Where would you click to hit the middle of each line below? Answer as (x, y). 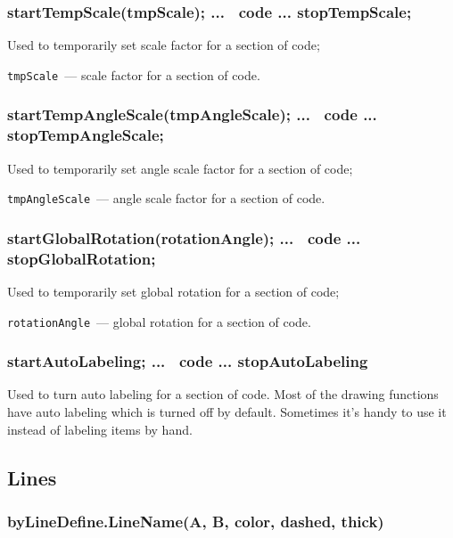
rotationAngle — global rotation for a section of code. (159, 321)
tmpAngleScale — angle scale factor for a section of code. (166, 198)
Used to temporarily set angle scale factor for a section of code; (180, 168)
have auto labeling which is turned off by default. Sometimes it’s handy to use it (227, 412)
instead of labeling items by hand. (100, 429)
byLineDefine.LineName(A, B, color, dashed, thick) (196, 521)
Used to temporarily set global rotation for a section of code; (173, 291)
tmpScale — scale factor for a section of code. (134, 74)
